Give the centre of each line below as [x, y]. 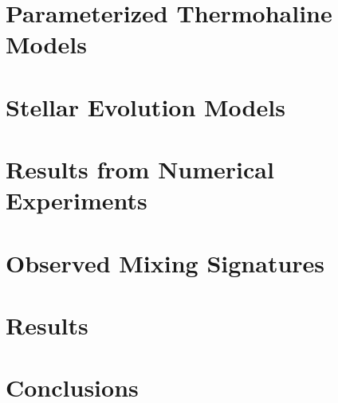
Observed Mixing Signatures [165, 262]
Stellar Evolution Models [145, 106]
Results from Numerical [140, 169]
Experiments [77, 200]
